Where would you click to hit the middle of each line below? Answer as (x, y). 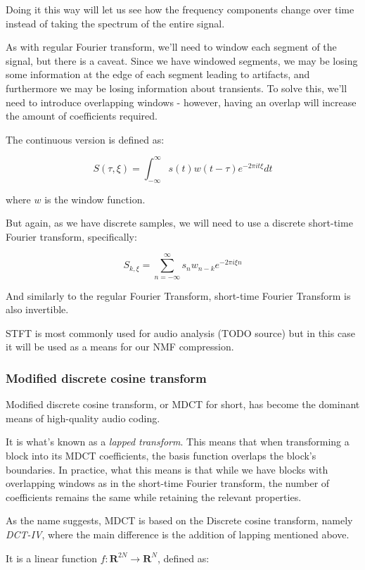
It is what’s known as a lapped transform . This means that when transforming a (178, 442)
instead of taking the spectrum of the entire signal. (115, 23)
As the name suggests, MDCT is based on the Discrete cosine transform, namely (179, 520)
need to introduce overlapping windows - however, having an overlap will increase (181, 102)
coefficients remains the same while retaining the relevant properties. (154, 496)
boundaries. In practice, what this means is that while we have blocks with (167, 469)
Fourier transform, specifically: (71, 236)
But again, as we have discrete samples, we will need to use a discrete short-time (179, 223)
